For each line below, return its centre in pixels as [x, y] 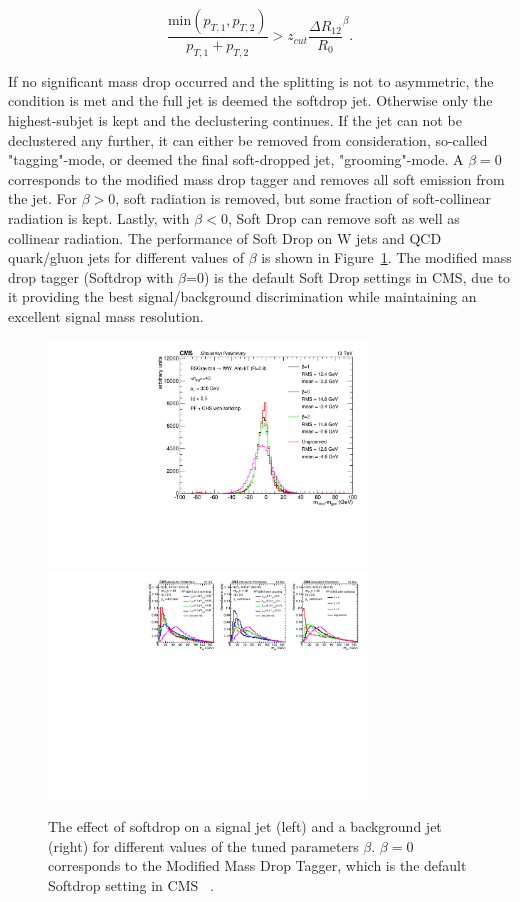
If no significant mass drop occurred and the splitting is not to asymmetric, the [251, 80]
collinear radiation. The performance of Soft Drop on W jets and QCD [225, 237]
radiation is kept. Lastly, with [99, 217]
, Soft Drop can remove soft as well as [343, 217]
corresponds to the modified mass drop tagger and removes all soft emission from [256, 178]
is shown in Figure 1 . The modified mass [386, 257]
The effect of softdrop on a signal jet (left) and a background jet [245, 826]
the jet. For [43, 198]
